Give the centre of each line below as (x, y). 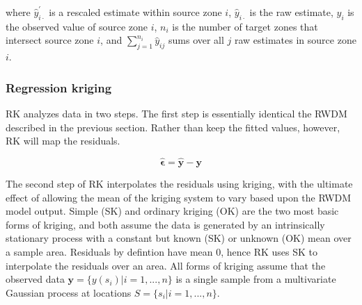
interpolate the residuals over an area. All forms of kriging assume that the (166, 265)
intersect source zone (50, 40)
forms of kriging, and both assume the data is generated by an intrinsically (165, 224)
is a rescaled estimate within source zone (135, 12)
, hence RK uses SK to (269, 251)
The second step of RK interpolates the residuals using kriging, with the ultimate (179, 183)
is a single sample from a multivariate (256, 279)
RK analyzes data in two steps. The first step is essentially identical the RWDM (176, 113)
